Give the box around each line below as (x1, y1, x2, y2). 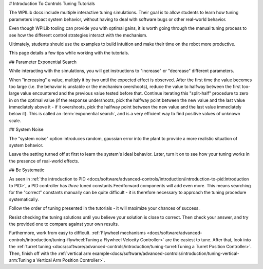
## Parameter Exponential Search (9, 59, 77, 65)
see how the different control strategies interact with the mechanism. (9, 32, 148, 38)
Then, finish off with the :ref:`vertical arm (9, 251, 92, 256)
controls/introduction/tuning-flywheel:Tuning (9, 236, 99, 243)
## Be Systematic (9, 167, 45, 173)
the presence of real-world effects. (9, 158, 79, 164)
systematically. (9, 196, 39, 202)
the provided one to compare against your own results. (9, 221, 119, 227)
